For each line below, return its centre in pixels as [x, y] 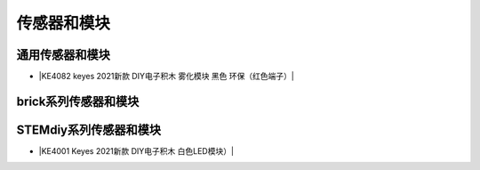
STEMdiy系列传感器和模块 [89, 130]
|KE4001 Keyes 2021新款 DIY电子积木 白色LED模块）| [136, 150]
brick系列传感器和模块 [78, 101]
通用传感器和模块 [63, 55]
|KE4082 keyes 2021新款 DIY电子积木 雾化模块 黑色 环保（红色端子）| [167, 77]
